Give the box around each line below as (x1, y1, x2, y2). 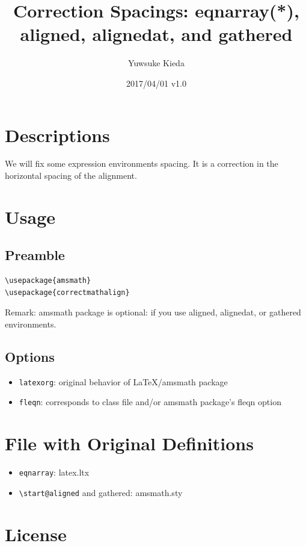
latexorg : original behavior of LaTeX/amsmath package (19, 375, 228, 388)
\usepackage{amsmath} (5, 276, 91, 285)
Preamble (5, 246, 65, 264)
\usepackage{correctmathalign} (5, 288, 130, 297)
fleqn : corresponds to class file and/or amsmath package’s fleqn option (19, 396, 281, 408)
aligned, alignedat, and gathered (20, 22, 293, 46)
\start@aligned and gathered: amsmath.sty (19, 486, 183, 498)
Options (5, 347, 55, 365)
